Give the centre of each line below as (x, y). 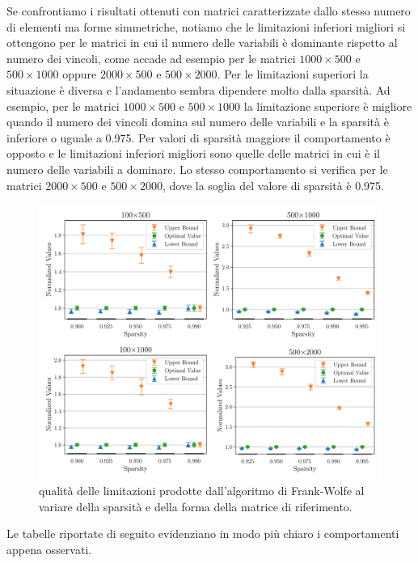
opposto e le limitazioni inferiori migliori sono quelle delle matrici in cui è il (193, 153)
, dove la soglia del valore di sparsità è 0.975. (273, 185)
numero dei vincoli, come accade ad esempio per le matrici (151, 58)
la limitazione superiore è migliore (328, 106)
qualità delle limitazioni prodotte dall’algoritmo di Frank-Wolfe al (202, 491)
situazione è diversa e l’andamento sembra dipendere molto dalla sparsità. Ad (198, 89)
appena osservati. (49, 550)
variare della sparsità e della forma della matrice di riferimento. (196, 506)
